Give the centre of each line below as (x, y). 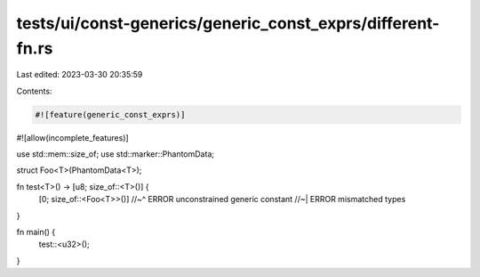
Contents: (34, 91)
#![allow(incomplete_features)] (72, 137)
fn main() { (36, 232)
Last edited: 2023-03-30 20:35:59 (80, 75)
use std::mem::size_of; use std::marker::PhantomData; (116, 154)
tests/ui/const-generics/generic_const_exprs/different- (228, 23)
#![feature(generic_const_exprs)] (110, 114)
